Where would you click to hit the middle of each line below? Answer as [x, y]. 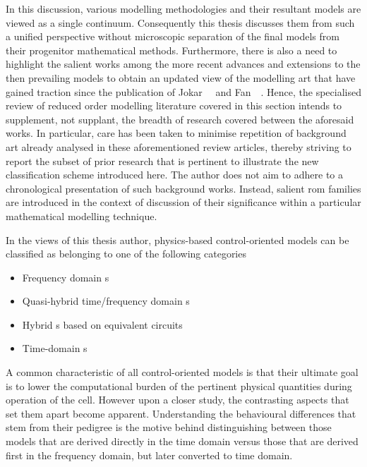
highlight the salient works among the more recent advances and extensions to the [183, 64]
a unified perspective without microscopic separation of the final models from [173, 36]
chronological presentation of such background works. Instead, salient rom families [183, 188]
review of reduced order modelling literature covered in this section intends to [174, 105]
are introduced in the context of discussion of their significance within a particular [183, 202]
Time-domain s [55, 348]
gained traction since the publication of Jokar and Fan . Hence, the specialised [183, 91]
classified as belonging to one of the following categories [126, 254]
